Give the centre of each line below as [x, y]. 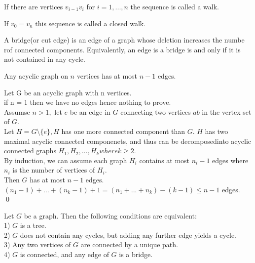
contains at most [164, 160]
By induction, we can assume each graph [66, 160]
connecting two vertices [156, 111]
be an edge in [90, 111]
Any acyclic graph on [36, 75]
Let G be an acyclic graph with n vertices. [68, 92]
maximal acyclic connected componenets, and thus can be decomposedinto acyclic [128, 141]
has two [217, 131]
